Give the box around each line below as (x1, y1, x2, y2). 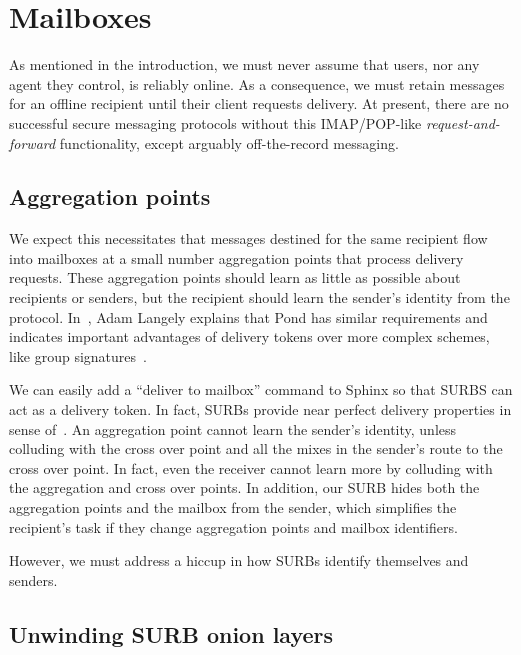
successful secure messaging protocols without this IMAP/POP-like (9, 112, 422, 133)
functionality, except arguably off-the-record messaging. (59, 132, 399, 153)
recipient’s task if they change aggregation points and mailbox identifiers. (9, 516, 458, 537)
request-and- (425, 112, 500, 133)
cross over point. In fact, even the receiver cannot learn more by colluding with (9, 457, 493, 478)
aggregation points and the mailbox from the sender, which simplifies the (9, 497, 457, 518)
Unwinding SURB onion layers (9, 618, 334, 649)
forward (9, 132, 56, 153)
